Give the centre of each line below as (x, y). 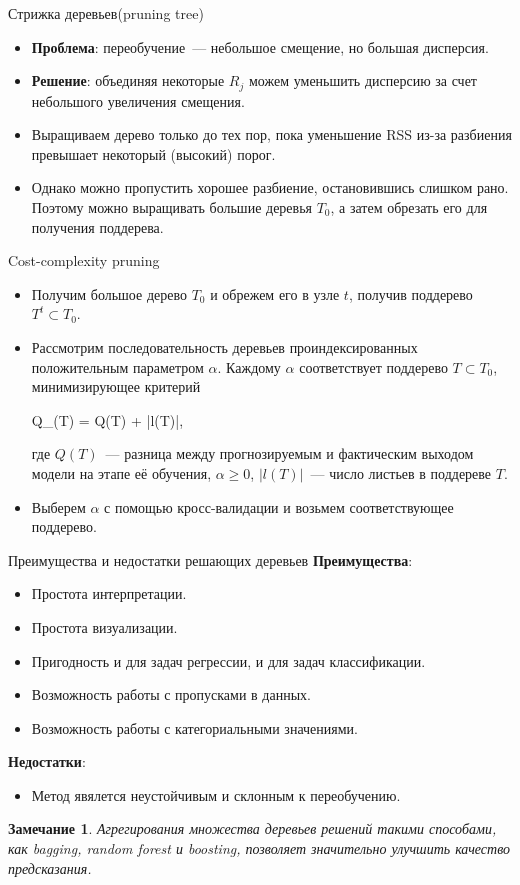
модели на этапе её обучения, (121, 472)
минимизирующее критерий (116, 386)
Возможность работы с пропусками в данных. (171, 694)
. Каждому (249, 366)
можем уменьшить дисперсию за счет (362, 80)
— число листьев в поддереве (401, 472)
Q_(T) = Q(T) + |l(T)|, (107, 419)
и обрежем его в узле (275, 293)
